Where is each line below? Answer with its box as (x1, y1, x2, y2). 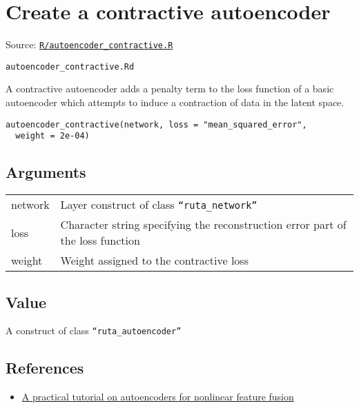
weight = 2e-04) (15, 131, 90, 141)
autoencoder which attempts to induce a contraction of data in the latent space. (6, 95, 345, 110)
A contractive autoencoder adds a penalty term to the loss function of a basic (6, 81, 334, 96)
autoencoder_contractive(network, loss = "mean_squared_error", (6, 119, 307, 130)
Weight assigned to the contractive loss (60, 252, 249, 269)
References (6, 357, 84, 378)
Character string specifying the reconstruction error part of (60, 216, 347, 233)
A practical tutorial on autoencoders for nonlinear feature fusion (21, 389, 294, 404)
